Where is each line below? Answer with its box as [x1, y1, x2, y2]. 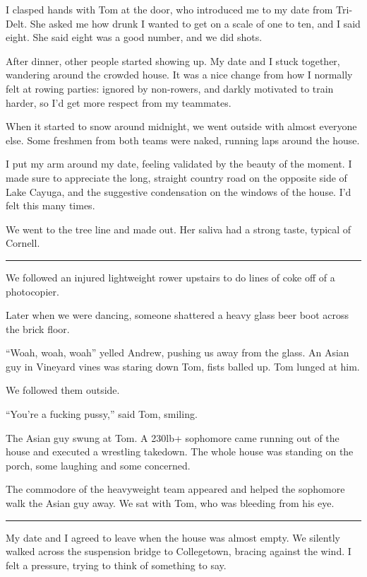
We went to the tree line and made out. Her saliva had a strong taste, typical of [6, 221, 351, 236]
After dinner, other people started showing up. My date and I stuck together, [6, 53, 340, 68]
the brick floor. [6, 321, 70, 336]
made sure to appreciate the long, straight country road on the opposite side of [6, 170, 347, 185]
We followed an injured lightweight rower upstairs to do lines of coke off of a [6, 269, 335, 284]
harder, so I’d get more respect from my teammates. [6, 95, 231, 110]
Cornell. [6, 235, 40, 250]
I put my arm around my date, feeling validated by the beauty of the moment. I [6, 156, 352, 171]
